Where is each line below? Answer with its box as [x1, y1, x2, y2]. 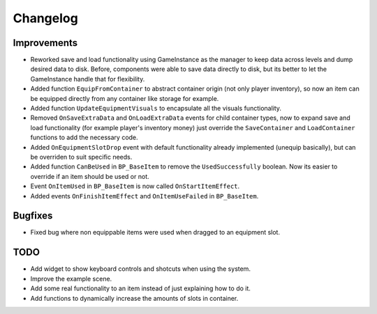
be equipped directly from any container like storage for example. [30, 94, 219, 102]
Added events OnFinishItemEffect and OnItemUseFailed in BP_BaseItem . [30, 191, 259, 200]
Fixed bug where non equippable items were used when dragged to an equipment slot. [30, 228, 281, 237]
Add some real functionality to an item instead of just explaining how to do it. [30, 284, 251, 292]
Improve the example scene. [30, 274, 112, 283]
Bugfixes [13, 210, 53, 222]
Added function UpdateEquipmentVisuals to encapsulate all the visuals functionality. [30, 104, 282, 113]
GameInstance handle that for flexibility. [30, 74, 145, 83]
